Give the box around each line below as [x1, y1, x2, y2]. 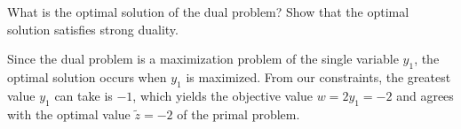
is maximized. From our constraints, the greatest [186, 67, 451, 86]
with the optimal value [7, 104, 131, 123]
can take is [54, 86, 113, 104]
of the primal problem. [177, 104, 300, 123]
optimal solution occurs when [7, 67, 167, 86]
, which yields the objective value [132, 86, 314, 104]
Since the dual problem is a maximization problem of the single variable [7, 49, 399, 68]
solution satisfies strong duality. [7, 19, 179, 38]
